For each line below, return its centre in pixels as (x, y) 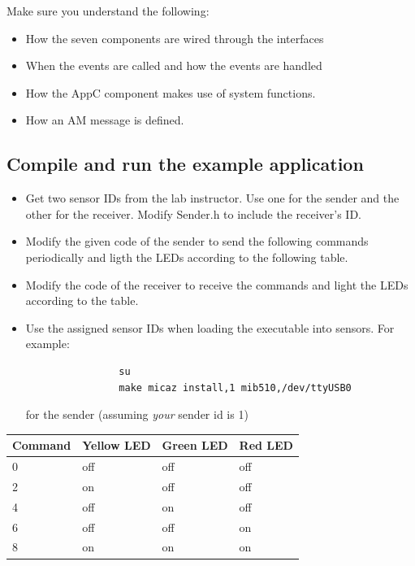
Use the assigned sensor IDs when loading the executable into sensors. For (210, 327)
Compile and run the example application (185, 164)
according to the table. (82, 300)
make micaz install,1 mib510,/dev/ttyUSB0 (235, 387)
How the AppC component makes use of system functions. (171, 92)
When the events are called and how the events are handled (174, 65)
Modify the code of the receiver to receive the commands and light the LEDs (217, 284)
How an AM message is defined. (105, 120)
